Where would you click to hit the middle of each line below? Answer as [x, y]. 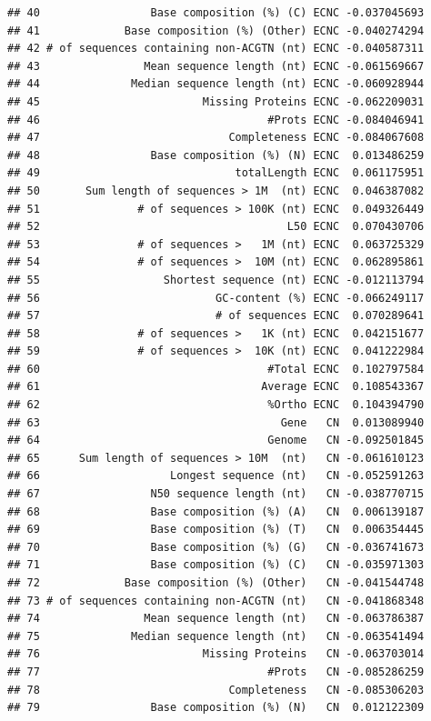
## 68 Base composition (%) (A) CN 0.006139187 [216, 511]
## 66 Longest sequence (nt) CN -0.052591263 [216, 476]
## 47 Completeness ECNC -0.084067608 [216, 138]
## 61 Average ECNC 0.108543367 [216, 387]
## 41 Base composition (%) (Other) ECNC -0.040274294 [216, 30]
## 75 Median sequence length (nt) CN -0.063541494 [216, 636]
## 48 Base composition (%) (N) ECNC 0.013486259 [216, 155]
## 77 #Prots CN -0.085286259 [216, 671]
